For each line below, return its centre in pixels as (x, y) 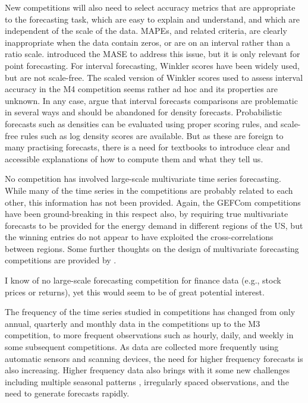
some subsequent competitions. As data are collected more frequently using (142, 347)
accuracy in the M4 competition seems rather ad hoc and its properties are (142, 89)
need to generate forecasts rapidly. (67, 393)
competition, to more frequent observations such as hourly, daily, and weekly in (149, 335)
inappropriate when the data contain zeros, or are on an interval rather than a (147, 42)
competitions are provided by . (61, 260)
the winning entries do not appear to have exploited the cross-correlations (139, 237)
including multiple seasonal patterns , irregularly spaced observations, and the (147, 381)
